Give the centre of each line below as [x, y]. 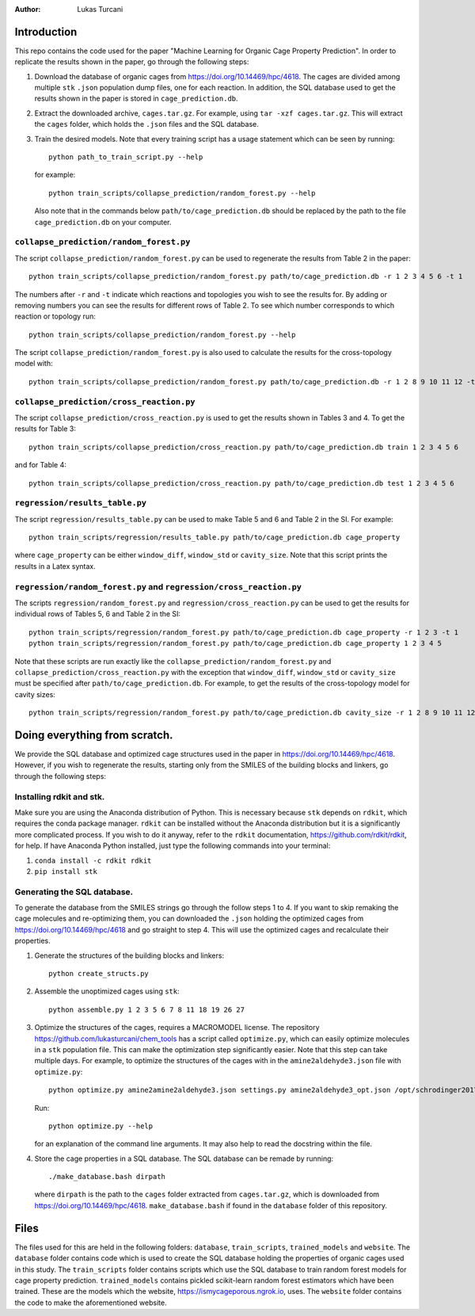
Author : [28, 9]
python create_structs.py [99, 974]
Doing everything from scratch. [94, 735]
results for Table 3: [46, 429]
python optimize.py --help [101, 1126]
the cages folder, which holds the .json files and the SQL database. [146, 124]
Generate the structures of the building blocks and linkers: [129, 956]
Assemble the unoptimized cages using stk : [107, 991]
